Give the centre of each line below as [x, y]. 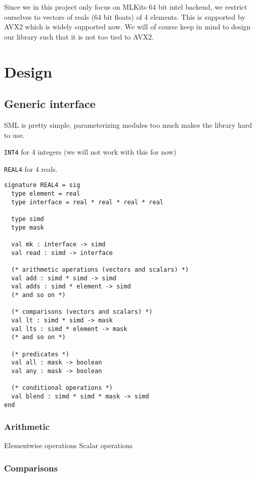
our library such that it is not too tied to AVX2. [79, 36]
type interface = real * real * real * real [87, 202]
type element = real [46, 194]
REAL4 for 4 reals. [31, 169]
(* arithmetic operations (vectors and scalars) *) [100, 270]
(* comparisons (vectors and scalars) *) [82, 312]
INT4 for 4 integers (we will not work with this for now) [90, 152]
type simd [28, 219]
